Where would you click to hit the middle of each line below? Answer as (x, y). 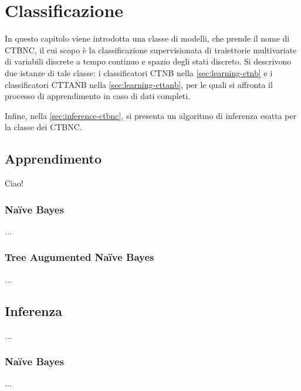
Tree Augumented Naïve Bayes (80, 257)
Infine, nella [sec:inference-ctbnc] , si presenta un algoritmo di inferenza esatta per (151, 115)
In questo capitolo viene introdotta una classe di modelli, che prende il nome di (147, 38)
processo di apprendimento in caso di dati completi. (98, 96)
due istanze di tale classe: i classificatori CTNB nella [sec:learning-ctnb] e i (139, 72)
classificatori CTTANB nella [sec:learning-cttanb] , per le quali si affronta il (139, 84)
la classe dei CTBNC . (43, 127)
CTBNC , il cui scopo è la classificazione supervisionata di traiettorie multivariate (151, 50)
